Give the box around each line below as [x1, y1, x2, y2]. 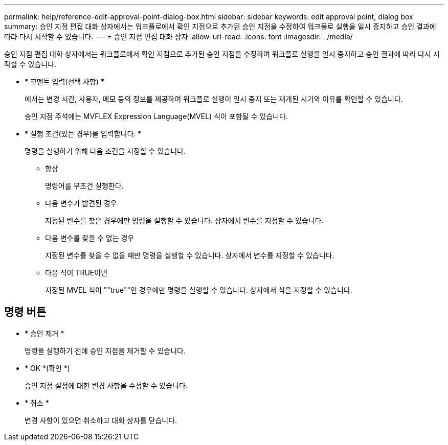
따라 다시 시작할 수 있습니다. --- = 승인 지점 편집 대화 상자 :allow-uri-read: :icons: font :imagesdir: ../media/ [4, 32, 353, 41]
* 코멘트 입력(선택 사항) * [25, 77, 104, 86]
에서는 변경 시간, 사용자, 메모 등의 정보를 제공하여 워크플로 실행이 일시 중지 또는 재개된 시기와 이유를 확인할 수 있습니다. [25, 95, 403, 103]
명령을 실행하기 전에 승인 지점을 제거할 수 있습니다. [25, 346, 186, 355]
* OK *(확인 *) [25, 363, 70, 372]
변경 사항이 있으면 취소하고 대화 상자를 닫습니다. [25, 415, 177, 425]
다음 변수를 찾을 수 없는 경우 [45, 233, 135, 242]
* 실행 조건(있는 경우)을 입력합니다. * [25, 129, 142, 138]
